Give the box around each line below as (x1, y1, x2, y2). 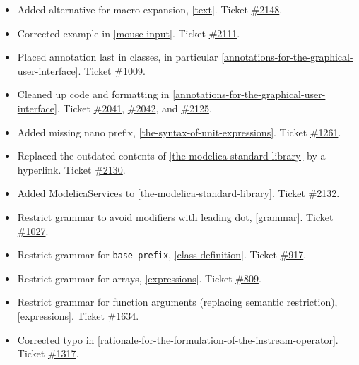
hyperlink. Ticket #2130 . (17, 162, 126, 176)
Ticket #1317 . (17, 346, 79, 361)
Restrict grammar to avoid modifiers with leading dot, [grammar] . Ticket (17, 209, 334, 224)
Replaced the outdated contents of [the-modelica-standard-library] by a (17, 148, 326, 163)
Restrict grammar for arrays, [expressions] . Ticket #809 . (17, 270, 261, 285)
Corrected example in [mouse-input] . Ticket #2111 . (17, 25, 240, 40)
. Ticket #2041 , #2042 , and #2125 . (57, 100, 212, 115)
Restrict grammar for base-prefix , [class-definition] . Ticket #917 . (17, 247, 307, 262)
